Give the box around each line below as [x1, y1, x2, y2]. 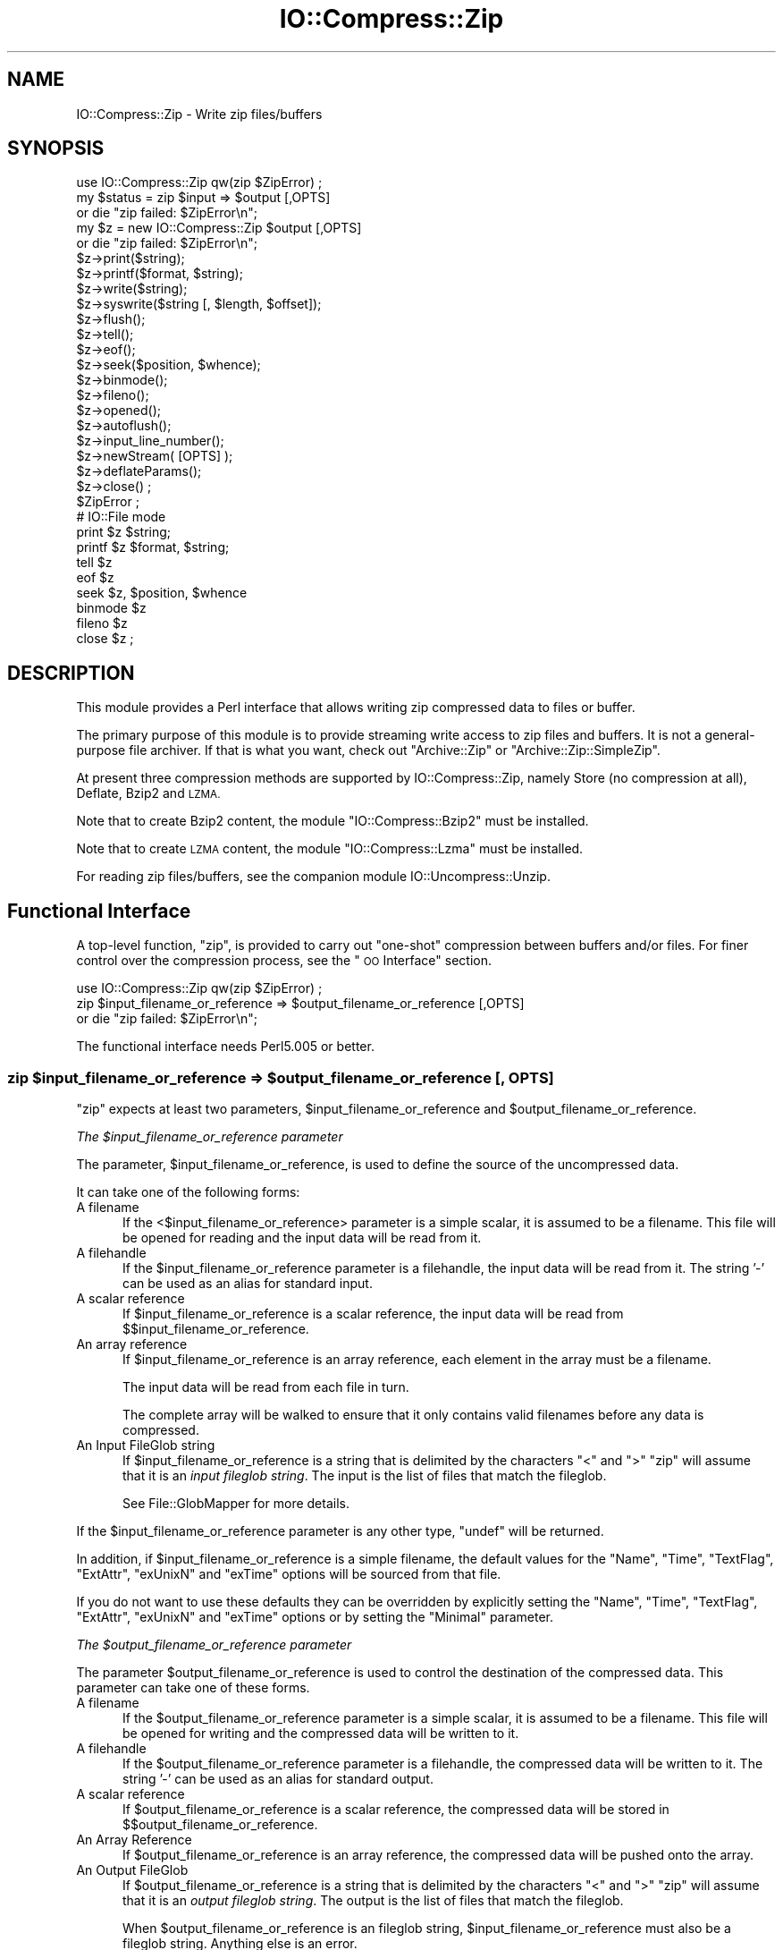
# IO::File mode [76, 509, 166, 525]
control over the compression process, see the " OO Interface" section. [76, 953, 492, 969]
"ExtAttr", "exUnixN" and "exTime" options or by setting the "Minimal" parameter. [76, 1608, 554, 1624]
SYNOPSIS [7, 137, 105, 160]
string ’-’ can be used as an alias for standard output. [122, 1770, 434, 1786]
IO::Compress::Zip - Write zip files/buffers [76, 106, 323, 122]
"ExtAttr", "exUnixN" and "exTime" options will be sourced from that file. [76, 1565, 501, 1581]
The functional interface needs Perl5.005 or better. [76, 1039, 375, 1055]
